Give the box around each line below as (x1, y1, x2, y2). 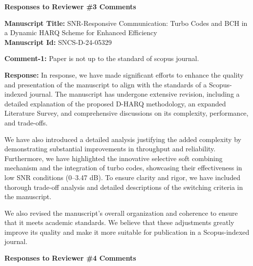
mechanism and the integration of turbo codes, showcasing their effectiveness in (4, 163, 242, 173)
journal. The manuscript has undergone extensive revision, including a (29, 89, 240, 99)
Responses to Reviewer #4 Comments (4, 253, 136, 263)
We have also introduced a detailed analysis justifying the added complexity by (4, 134, 241, 144)
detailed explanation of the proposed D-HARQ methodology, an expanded (4, 98, 226, 108)
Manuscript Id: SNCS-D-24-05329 (4, 37, 112, 47)
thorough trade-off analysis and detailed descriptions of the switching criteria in (4, 182, 243, 192)
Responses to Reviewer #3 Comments (4, 1, 136, 11)
